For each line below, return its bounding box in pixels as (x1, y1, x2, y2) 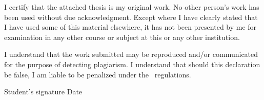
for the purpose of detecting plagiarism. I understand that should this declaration (4, 58, 260, 69)
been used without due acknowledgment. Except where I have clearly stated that (4, 11, 258, 22)
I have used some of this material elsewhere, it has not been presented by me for (4, 22, 257, 32)
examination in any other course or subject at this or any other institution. (4, 31, 240, 42)
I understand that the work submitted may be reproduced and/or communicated (4, 49, 258, 59)
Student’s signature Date (4, 86, 83, 97)
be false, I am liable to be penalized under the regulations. (4, 69, 191, 79)
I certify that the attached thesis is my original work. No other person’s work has (4, 2, 259, 12)
